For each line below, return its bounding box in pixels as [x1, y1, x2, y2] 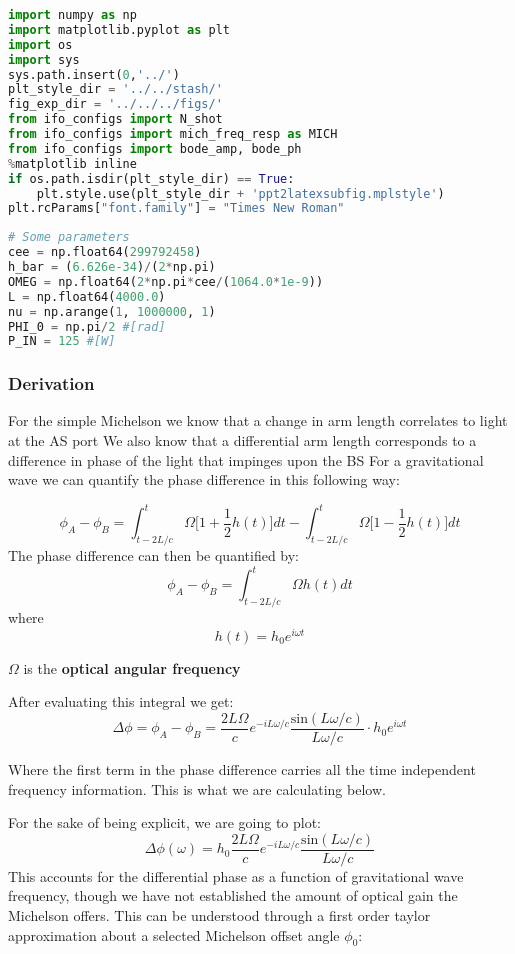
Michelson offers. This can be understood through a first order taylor [8, 904, 431, 925]
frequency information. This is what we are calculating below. [8, 778, 386, 799]
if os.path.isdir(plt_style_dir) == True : [8, 171, 295, 186]
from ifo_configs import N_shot [8, 112, 223, 127]
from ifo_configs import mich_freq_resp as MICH [8, 127, 338, 141]
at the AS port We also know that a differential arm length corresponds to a [8, 430, 477, 451]
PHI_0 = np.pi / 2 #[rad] [8, 319, 166, 334]
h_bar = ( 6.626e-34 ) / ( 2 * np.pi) [8, 260, 216, 274]
